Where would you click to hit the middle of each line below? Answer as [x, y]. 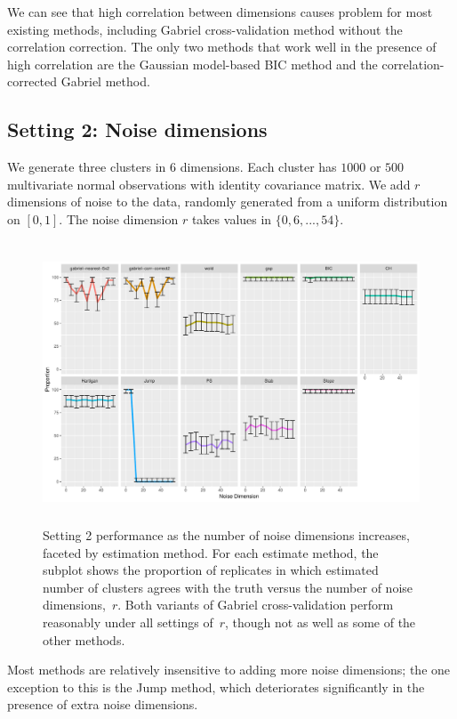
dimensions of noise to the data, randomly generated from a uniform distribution [228, 202]
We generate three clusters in [87, 167]
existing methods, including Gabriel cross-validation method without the [205, 29]
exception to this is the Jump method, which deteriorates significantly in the [216, 687]
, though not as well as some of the [321, 622]
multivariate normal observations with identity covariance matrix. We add [209, 184]
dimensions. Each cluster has [258, 167]
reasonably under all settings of [128, 622]
